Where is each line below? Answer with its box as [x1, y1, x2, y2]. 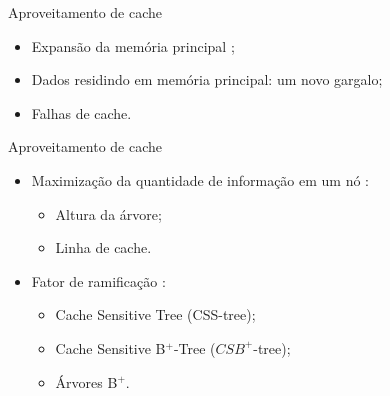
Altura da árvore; [55, 203, 162, 224]
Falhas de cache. [31, 102, 132, 123]
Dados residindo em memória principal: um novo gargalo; [31, 69, 383, 90]
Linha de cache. [55, 237, 152, 258]
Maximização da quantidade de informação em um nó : [31, 169, 370, 190]
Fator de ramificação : [31, 270, 166, 291]
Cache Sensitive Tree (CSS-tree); [55, 304, 256, 325]
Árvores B [55, 371, 118, 392]
